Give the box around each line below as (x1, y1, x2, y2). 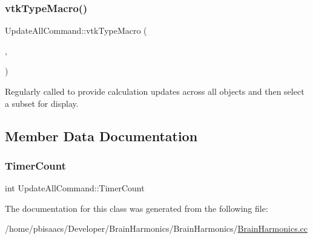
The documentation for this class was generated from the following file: (5, 202, 268, 214)
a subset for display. (5, 97, 79, 109)
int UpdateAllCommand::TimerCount (5, 182, 145, 194)
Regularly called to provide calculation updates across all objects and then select (5, 85, 305, 97)
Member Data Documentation (5, 126, 198, 145)
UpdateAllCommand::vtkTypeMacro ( (5, 24, 147, 37)
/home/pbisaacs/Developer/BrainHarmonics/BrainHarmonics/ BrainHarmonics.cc (5, 222, 308, 235)
